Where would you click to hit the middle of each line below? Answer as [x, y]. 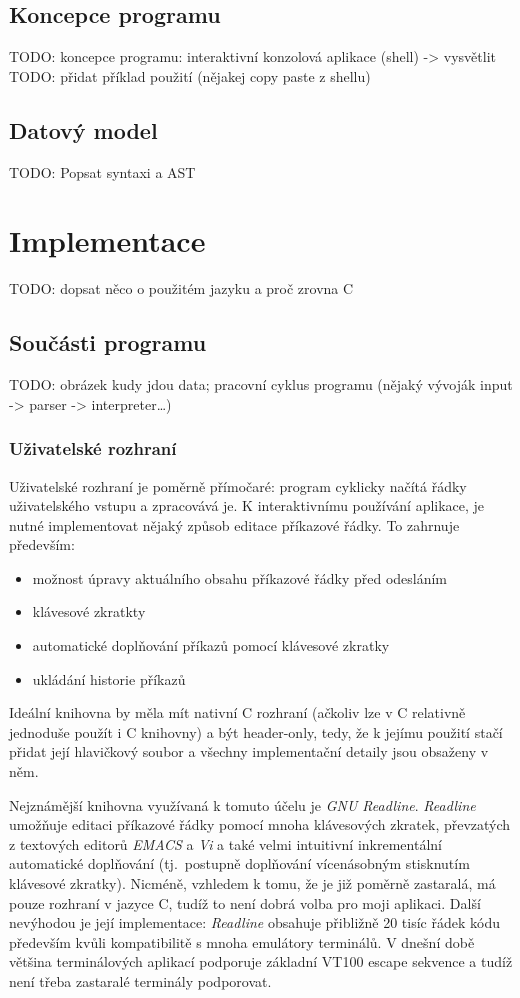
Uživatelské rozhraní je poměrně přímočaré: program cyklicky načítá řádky [238, 485]
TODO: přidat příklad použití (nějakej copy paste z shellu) [190, 75]
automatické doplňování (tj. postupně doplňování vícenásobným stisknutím [239, 863]
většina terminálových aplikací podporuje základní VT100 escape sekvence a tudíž [261, 961]
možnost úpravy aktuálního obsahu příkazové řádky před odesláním [240, 577]
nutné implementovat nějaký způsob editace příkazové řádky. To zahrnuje [234, 524]
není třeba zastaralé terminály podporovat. [140, 980]
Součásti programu [108, 342]
